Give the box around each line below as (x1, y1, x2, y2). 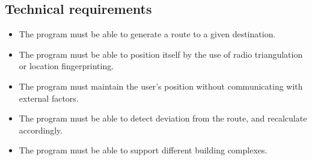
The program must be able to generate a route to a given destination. (19, 28, 276, 40)
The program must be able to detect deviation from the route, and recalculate (19, 112, 307, 125)
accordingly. (19, 123, 63, 136)
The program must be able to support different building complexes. (19, 144, 268, 156)
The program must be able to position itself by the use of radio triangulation (19, 48, 303, 60)
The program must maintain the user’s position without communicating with (19, 79, 303, 92)
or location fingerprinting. (19, 60, 114, 72)
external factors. (19, 91, 79, 104)
